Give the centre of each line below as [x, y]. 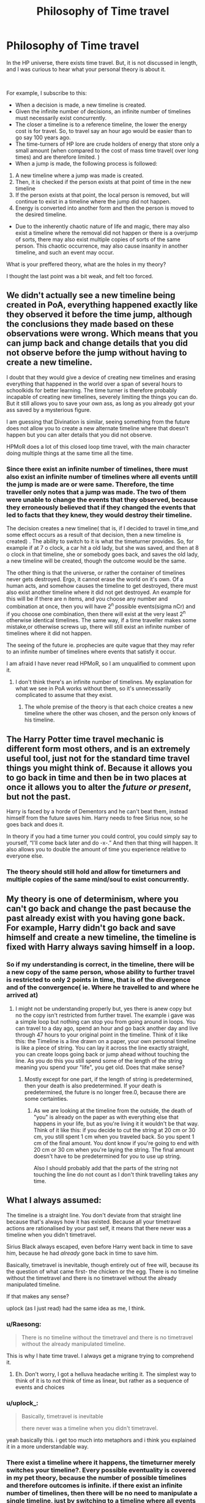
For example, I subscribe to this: [47, 93]
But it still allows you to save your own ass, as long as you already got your [101, 403]
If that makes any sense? [38, 1296]
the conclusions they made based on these [90, 324]
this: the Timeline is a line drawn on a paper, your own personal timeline [106, 1041]
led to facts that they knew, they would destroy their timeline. [99, 515]
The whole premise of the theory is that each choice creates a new [109, 707]
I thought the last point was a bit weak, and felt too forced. [80, 276]
